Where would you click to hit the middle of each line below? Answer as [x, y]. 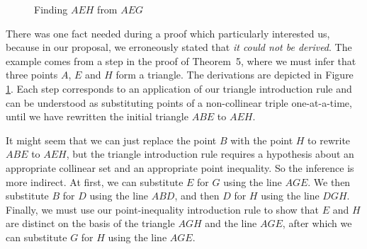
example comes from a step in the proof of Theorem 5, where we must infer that [181, 60]
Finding [51, 9]
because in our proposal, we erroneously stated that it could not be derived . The [179, 47]
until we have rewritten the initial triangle [97, 116]
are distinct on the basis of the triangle [90, 223]
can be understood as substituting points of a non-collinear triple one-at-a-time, [179, 102]
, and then [197, 196]
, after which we [317, 223]
